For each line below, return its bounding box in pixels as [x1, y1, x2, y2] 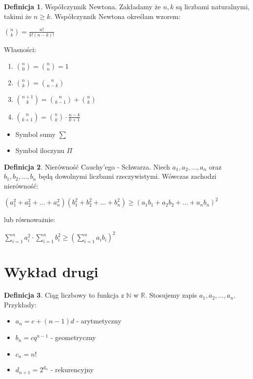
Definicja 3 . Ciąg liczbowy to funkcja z [4, 290, 124, 300]
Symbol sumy [15, 129, 56, 139]
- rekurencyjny [50, 364, 94, 375]
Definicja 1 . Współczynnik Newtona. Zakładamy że [4, 1, 161, 11]
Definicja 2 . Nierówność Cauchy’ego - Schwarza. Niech [4, 161, 170, 171]
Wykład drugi [4, 262, 98, 282]
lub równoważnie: [4, 214, 56, 225]
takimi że [4, 11, 32, 21]
